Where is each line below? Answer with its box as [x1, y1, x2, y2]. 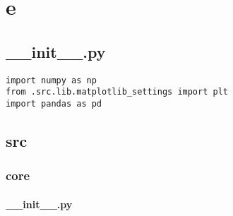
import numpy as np [6, 75, 97, 85]
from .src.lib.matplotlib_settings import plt [6, 87, 228, 97]
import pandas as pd [6, 98, 102, 109]
